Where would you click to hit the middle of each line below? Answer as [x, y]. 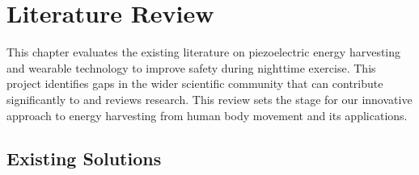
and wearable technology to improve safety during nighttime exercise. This [191, 67]
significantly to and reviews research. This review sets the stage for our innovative [209, 99]
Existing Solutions [84, 158]
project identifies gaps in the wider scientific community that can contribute [195, 83]
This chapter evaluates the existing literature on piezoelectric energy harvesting [204, 52]
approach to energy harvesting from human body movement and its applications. [207, 115]
